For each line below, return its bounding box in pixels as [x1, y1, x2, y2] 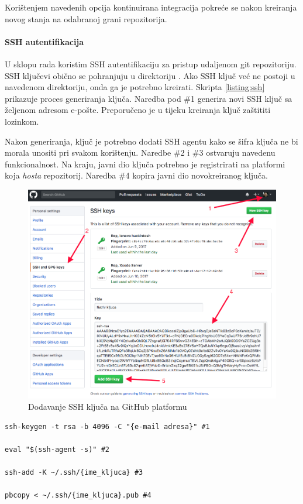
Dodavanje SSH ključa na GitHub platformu [28, 400, 187, 413]
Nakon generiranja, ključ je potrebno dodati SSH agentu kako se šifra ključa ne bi [5, 135, 298, 147]
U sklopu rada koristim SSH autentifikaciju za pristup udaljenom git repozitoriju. [5, 57, 297, 70]
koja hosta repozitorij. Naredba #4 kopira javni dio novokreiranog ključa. [5, 169, 268, 181]
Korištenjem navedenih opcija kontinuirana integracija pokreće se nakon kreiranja [5, 1, 297, 13]
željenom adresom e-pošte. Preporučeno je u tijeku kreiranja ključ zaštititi [5, 104, 271, 116]
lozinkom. [5, 115, 39, 127]
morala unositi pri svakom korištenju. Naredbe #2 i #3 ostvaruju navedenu [5, 146, 276, 159]
